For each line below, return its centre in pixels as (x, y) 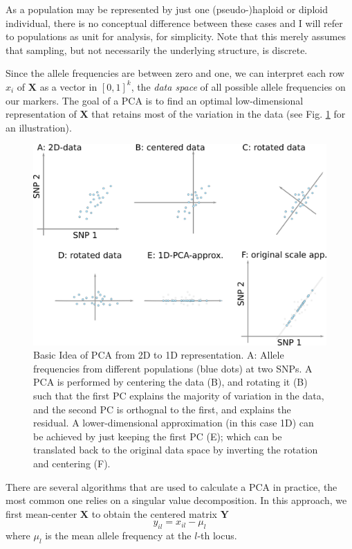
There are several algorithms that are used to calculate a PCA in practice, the (172, 486)
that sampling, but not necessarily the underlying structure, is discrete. (157, 49)
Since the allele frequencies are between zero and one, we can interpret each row (175, 73)
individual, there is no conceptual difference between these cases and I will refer (174, 22)
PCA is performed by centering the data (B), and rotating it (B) (170, 382)
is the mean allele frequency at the (118, 535)
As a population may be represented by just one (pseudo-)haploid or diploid (167, 9)
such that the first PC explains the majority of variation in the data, (179, 395)
